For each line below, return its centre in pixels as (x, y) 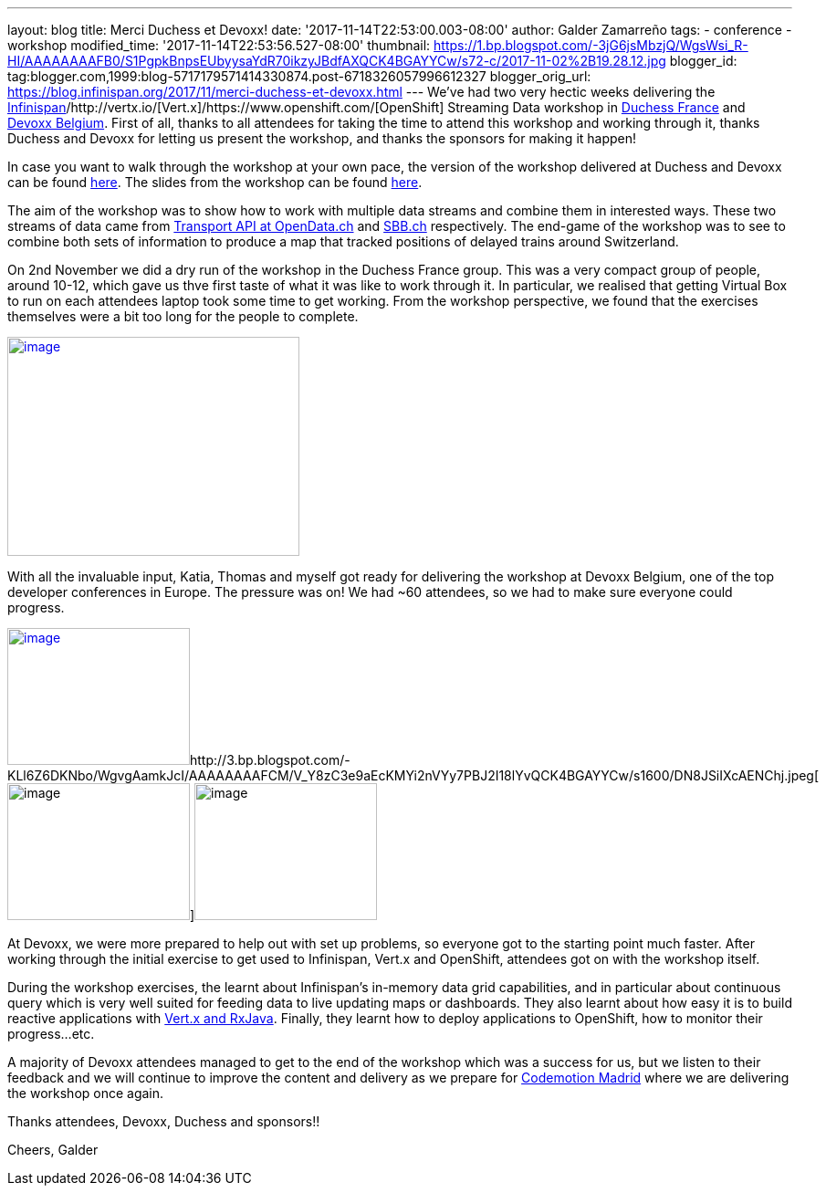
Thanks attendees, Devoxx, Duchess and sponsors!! (164, 1121)
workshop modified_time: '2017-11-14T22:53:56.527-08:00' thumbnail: (219, 45)
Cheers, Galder (53, 1150)
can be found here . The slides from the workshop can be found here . (215, 182)
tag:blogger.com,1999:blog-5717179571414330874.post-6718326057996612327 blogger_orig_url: (299, 76)
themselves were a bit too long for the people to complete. (183, 316)
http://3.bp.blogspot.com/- (270, 760)
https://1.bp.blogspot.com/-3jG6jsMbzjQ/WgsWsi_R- (591, 45)
